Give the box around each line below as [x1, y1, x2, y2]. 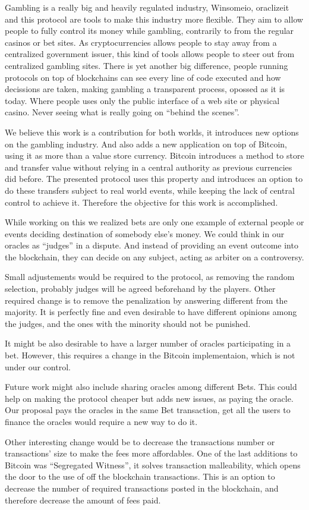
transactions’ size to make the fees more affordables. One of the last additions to [5, 447, 298, 459]
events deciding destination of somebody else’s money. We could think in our [5, 227, 285, 240]
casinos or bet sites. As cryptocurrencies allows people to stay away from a [5, 36, 277, 48]
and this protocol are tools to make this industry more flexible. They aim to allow [5, 12, 304, 25]
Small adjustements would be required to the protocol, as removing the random [5, 270, 295, 283]
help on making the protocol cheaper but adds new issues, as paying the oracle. [5, 392, 294, 404]
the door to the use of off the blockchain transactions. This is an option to [5, 470, 275, 483]
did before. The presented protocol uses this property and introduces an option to [5, 172, 303, 185]
